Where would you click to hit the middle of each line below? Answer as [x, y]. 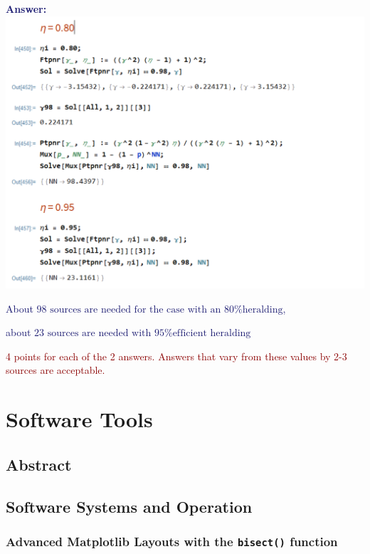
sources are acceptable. [55, 370]
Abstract [39, 464]
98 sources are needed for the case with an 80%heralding [160, 309]
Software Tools [79, 419]
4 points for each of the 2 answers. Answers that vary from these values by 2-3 [176, 356]
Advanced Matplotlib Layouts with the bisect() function [172, 541]
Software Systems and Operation [129, 506]
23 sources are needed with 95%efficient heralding [143, 334]
